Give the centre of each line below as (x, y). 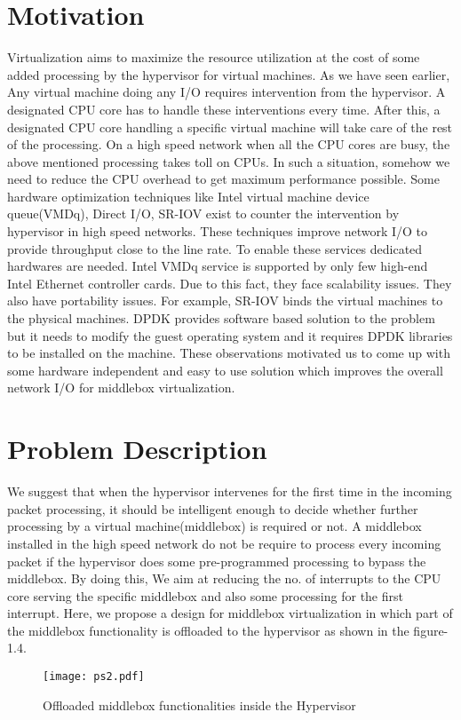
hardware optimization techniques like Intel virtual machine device (188, 196)
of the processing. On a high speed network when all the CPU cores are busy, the (229, 144)
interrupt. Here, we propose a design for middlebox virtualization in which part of (230, 613)
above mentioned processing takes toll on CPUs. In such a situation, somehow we (229, 161)
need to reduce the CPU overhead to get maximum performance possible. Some (223, 179)
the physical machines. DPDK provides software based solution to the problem (221, 318)
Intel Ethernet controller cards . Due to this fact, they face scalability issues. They (230, 283)
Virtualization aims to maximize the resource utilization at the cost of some (214, 57)
